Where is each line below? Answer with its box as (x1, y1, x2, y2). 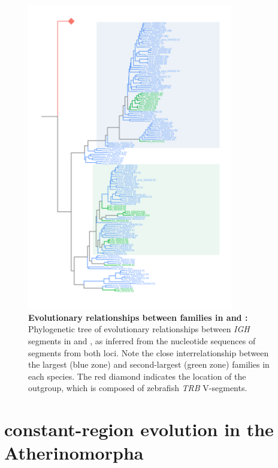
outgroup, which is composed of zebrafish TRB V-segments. (28, 381, 247, 394)
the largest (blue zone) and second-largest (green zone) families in (28, 358, 270, 371)
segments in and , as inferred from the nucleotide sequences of (28, 335, 256, 347)
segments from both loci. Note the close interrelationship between (28, 346, 269, 359)
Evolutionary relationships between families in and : (28, 311, 248, 323)
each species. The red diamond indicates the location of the (28, 369, 246, 382)
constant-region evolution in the (4, 417, 274, 442)
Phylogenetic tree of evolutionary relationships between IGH (28, 323, 250, 335)
